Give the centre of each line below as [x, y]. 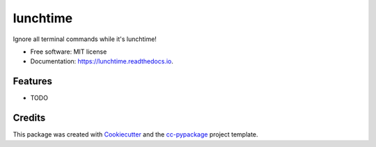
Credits [29, 118]
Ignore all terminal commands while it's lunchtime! [85, 39]
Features [32, 81]
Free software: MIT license [69, 52]
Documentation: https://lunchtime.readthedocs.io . [102, 61]
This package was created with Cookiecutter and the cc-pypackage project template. [135, 134]
